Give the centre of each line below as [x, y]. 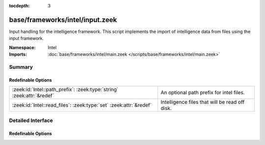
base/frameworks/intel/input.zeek [63, 20]
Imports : [18, 55]
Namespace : [23, 47]
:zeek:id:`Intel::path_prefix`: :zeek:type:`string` [65, 89]
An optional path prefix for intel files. [203, 92]
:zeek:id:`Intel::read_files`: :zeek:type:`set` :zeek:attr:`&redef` [82, 105]
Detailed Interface [31, 120]
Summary [21, 67]
